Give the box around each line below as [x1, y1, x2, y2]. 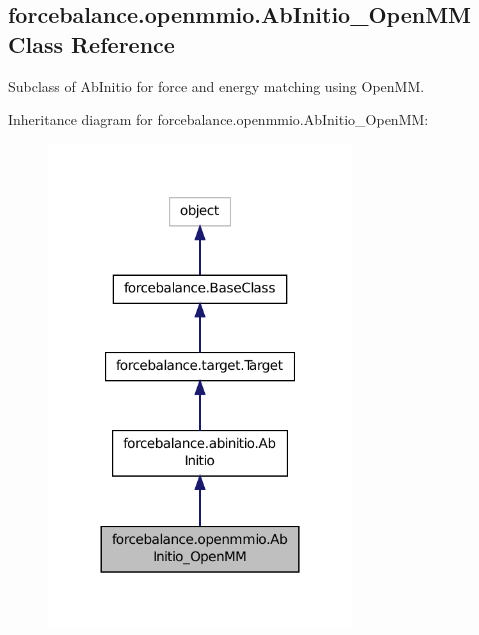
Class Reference [8, 28, 175, 59]
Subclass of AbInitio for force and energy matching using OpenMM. [8, 75, 425, 96]
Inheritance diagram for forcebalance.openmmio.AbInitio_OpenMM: [8, 109, 429, 130]
